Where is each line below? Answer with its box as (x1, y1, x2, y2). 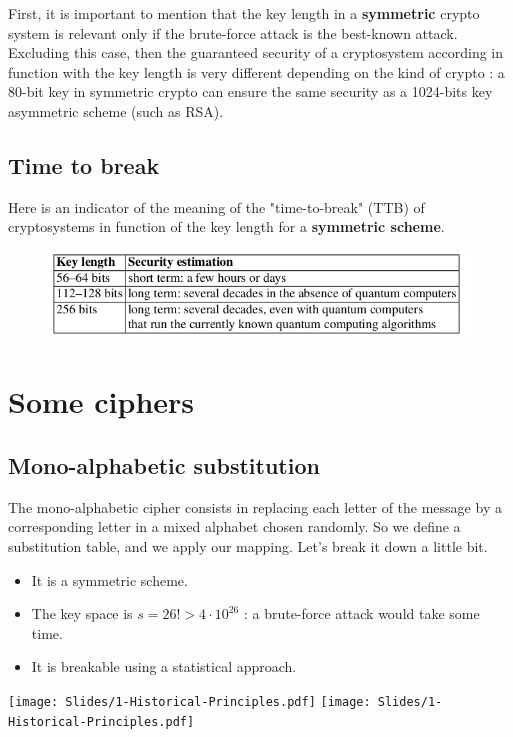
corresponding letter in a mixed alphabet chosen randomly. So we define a (8, 516, 461, 537)
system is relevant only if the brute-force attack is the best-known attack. (8, 22, 458, 43)
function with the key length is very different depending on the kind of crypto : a (8, 61, 505, 82)
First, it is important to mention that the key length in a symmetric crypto (8, 3, 480, 23)
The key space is (31, 603, 133, 624)
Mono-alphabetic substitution (8, 450, 320, 481)
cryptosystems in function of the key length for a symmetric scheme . (8, 216, 445, 237)
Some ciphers (8, 381, 195, 422)
